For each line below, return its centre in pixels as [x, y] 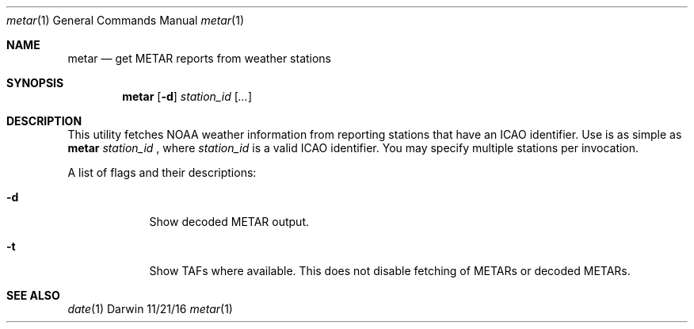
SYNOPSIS [35, 83]
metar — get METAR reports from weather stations [200, 58]
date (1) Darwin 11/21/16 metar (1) [150, 309]
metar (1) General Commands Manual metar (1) [126, 20]
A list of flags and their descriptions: [162, 172]
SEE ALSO [33, 295]
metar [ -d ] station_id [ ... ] [187, 96]
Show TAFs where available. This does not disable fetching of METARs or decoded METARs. [390, 271]
